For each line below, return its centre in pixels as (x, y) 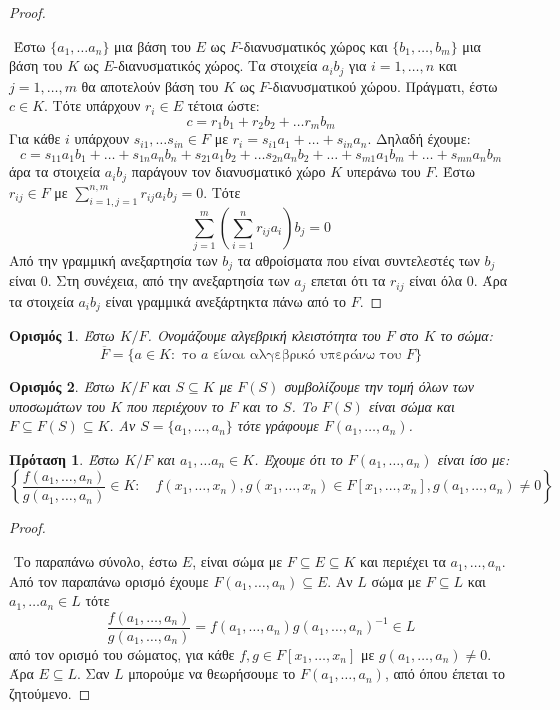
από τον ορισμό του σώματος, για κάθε (122, 653)
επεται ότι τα (348, 280)
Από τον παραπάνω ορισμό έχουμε (109, 580)
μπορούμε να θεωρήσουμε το (212, 673)
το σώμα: (466, 335)
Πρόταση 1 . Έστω (64, 458)
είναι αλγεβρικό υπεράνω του (307, 355)
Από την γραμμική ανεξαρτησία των (113, 259)
